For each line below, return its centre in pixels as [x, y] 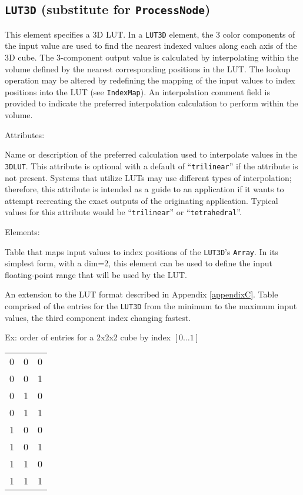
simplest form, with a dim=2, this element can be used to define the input [139, 263]
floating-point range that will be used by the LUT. [96, 274]
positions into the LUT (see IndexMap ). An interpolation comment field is [137, 91]
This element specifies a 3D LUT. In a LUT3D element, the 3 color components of [150, 34]
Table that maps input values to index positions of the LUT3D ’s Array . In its [141, 251]
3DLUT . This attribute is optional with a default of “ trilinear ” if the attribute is [151, 165]
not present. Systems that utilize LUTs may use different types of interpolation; [148, 177]
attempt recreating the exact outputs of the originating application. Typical [141, 200]
